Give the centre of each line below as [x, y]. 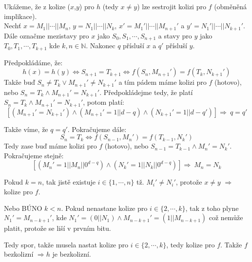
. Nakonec [101, 46]
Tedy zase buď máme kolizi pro [50, 146]
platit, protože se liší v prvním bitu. [58, 228]
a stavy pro [175, 35]
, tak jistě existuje [69, 182]
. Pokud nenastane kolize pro [104, 208]
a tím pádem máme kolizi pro [163, 82]
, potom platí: [104, 102]
